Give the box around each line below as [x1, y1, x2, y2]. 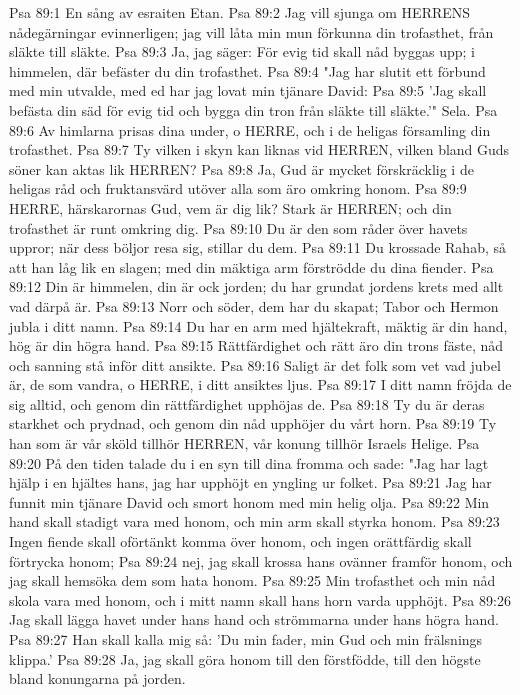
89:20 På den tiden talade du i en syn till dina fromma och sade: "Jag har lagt [9, 452, 489, 473]
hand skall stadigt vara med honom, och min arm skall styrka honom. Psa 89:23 [9, 511, 500, 532]
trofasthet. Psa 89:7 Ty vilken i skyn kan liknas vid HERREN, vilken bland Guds [9, 139, 510, 160]
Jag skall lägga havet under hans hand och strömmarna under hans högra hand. [9, 609, 499, 630]
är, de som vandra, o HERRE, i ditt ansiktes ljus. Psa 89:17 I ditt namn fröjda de [9, 374, 512, 395]
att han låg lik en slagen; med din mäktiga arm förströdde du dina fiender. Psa [9, 256, 494, 277]
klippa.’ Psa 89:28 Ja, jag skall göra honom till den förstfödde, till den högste [9, 648, 481, 669]
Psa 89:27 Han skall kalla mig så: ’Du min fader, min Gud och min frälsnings [9, 629, 483, 649]
